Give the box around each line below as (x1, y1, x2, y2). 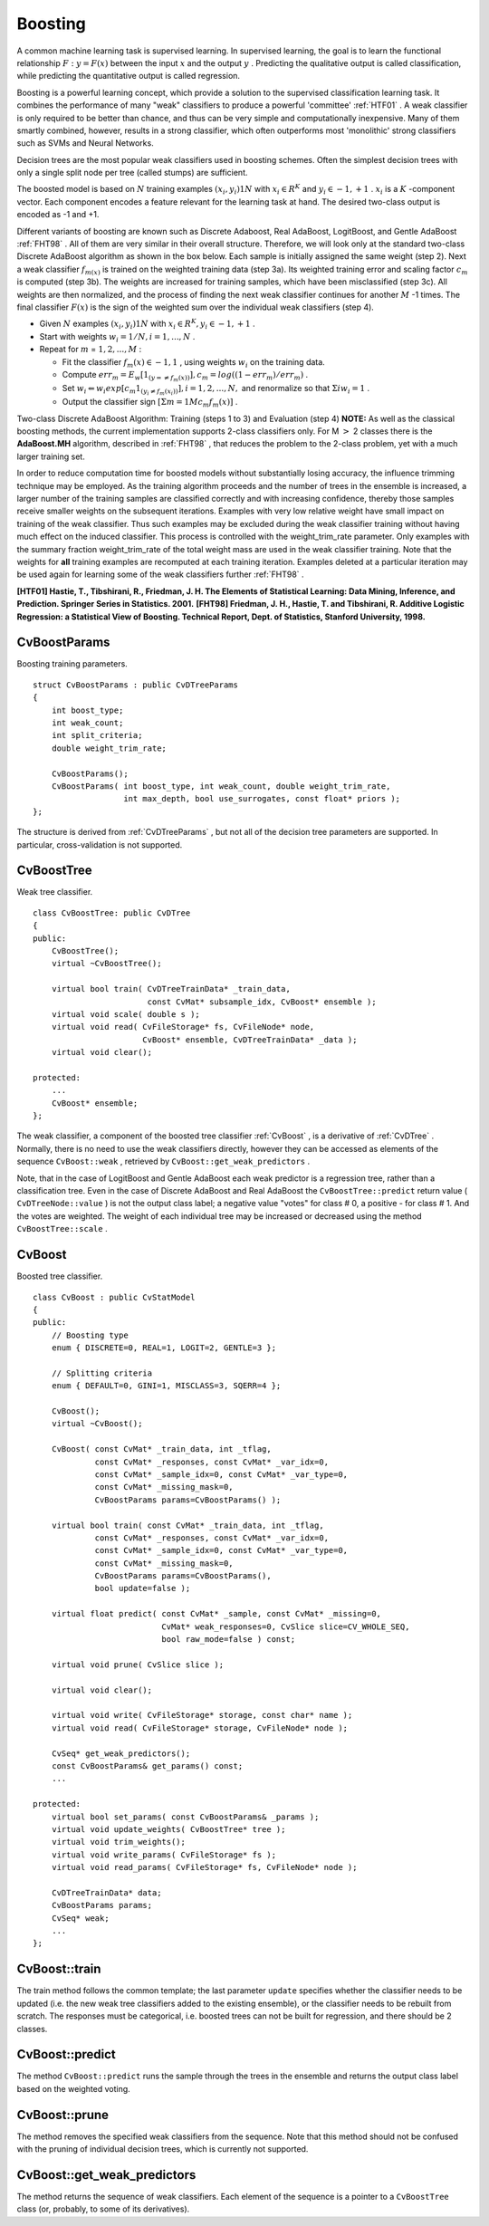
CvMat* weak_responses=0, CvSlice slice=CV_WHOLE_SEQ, (161, 1621, 410, 1632)
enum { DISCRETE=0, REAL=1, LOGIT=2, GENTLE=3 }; (51, 1343, 276, 1353)
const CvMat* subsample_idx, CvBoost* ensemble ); (147, 996, 377, 1007)
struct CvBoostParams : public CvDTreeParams (33, 679, 239, 690)
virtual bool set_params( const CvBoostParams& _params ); (51, 1811, 320, 1822)
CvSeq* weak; (51, 1913, 110, 1924)
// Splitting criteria (51, 1367, 153, 1378)
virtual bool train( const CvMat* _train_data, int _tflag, (51, 1520, 325, 1530)
